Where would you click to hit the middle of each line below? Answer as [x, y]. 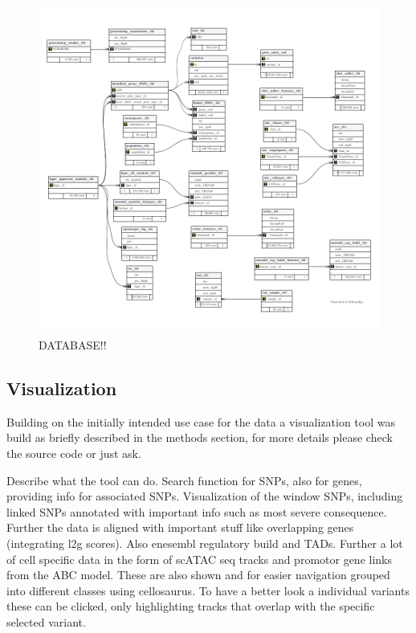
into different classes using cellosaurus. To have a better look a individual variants [208, 590]
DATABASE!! [73, 345]
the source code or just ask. [74, 453]
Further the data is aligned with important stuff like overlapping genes [180, 527]
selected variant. [46, 621]
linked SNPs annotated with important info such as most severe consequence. [197, 511]
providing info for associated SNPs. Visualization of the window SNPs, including [205, 496]
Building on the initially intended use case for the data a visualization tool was [201, 421]
